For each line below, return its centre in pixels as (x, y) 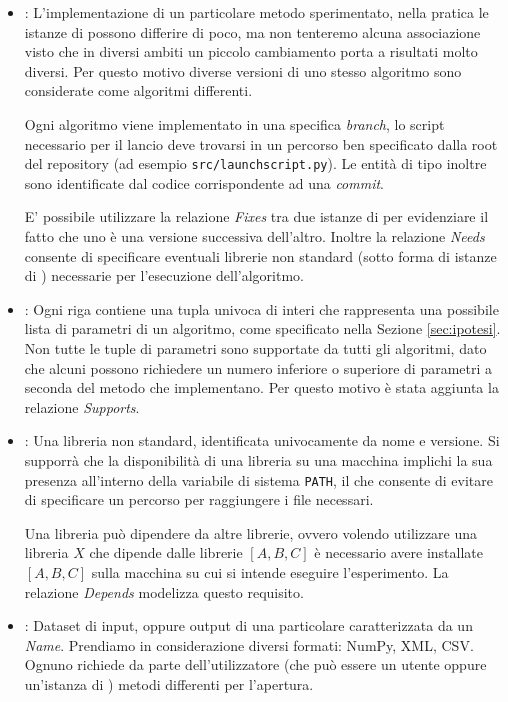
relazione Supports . (82, 406)
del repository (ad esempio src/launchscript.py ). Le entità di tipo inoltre (255, 163)
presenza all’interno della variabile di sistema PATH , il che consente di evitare (258, 479)
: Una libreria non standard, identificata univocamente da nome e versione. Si (262, 440)
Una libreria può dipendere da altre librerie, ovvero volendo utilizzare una (251, 532)
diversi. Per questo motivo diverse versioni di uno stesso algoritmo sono (243, 70)
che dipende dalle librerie (166, 552)
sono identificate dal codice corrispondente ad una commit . (204, 182)
